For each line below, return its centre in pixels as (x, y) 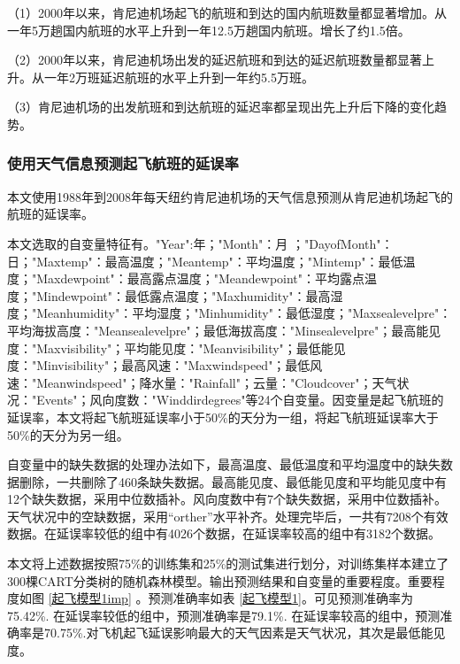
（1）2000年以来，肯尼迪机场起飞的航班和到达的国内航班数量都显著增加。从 (227, 12)
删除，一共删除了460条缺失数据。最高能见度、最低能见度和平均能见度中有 (233, 481)
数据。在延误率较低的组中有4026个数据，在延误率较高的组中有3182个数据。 (224, 533)
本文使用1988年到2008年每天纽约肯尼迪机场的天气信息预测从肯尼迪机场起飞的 (230, 196)
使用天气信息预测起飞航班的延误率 (123, 163)
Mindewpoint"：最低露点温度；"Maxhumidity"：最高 (184, 295)
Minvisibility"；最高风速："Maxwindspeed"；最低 (173, 365)
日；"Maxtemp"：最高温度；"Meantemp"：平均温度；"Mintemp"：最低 (205, 261)
